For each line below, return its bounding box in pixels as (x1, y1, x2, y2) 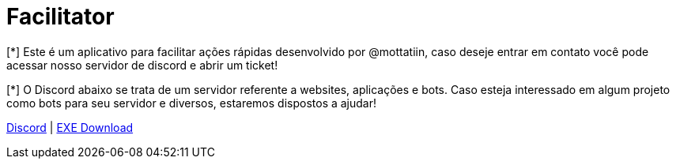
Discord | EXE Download (6, 120, 134, 134)
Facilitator (6, 3, 115, 30)
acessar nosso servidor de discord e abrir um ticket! (6, 58, 278, 72)
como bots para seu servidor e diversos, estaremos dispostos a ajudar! (6, 96, 377, 110)
